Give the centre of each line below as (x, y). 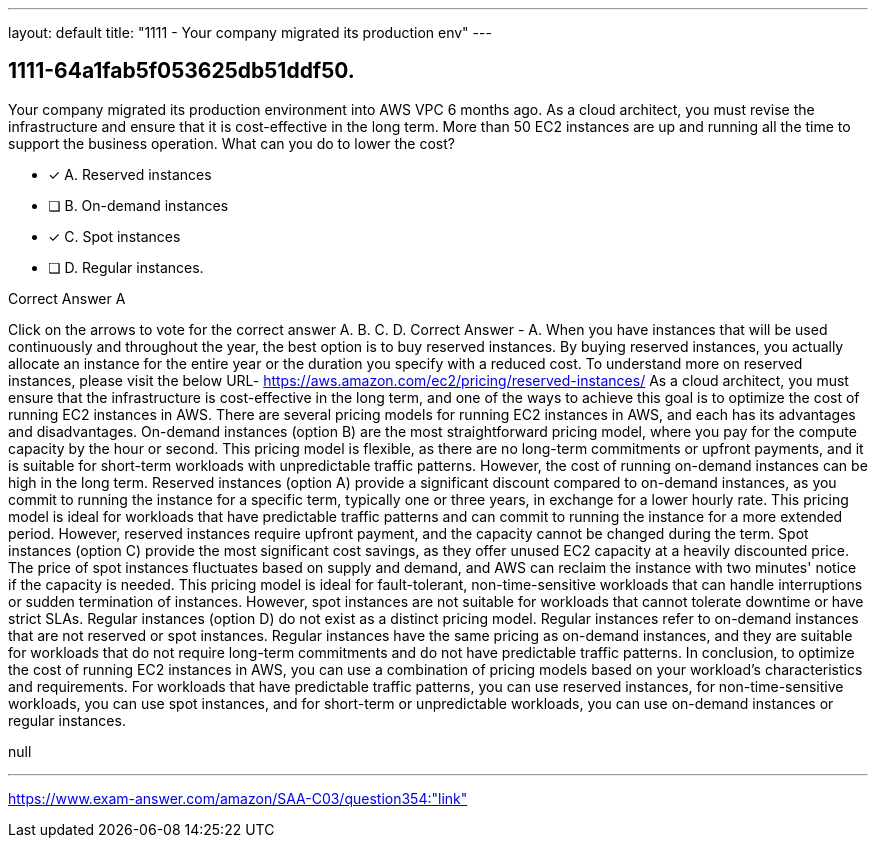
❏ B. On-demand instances (138, 205)
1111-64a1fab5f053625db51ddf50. (181, 71)
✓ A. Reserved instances (130, 174)
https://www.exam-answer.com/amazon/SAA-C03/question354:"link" (238, 798)
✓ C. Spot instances (114, 236)
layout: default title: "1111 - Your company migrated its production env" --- (250, 32)
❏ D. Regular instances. (126, 267)
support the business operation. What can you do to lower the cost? (231, 143)
